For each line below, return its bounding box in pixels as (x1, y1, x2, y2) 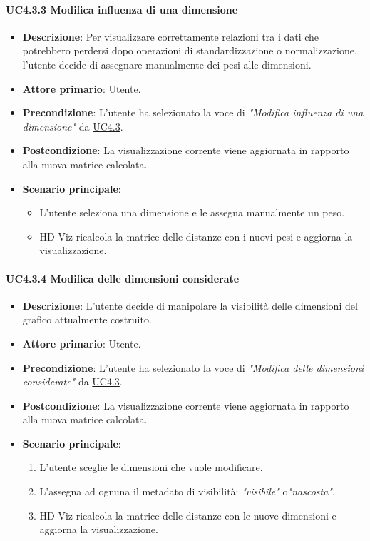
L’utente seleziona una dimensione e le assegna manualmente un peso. (39, 205, 345, 220)
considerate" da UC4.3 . (22, 374, 123, 389)
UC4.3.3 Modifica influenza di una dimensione (6, 1, 238, 16)
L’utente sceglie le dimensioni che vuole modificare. (39, 460, 263, 475)
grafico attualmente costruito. (22, 312, 152, 327)
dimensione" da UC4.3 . (22, 118, 123, 133)
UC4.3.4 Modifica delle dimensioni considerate (6, 270, 240, 285)
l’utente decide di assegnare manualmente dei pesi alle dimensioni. (22, 56, 312, 71)
